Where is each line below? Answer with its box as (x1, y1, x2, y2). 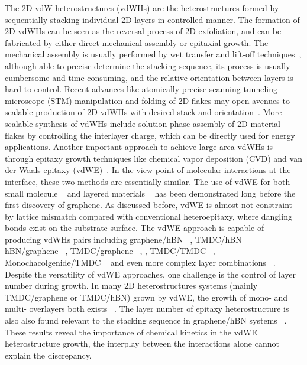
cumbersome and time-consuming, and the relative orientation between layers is (5, 71, 293, 83)
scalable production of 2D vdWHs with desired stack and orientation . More (5, 106, 282, 118)
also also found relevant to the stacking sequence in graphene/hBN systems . (5, 314, 287, 327)
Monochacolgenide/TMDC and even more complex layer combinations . (5, 256, 276, 269)
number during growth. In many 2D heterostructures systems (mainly (5, 279, 258, 292)
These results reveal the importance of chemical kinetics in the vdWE (5, 325, 257, 338)
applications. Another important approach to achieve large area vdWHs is (5, 141, 273, 153)
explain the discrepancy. (5, 348, 92, 361)
